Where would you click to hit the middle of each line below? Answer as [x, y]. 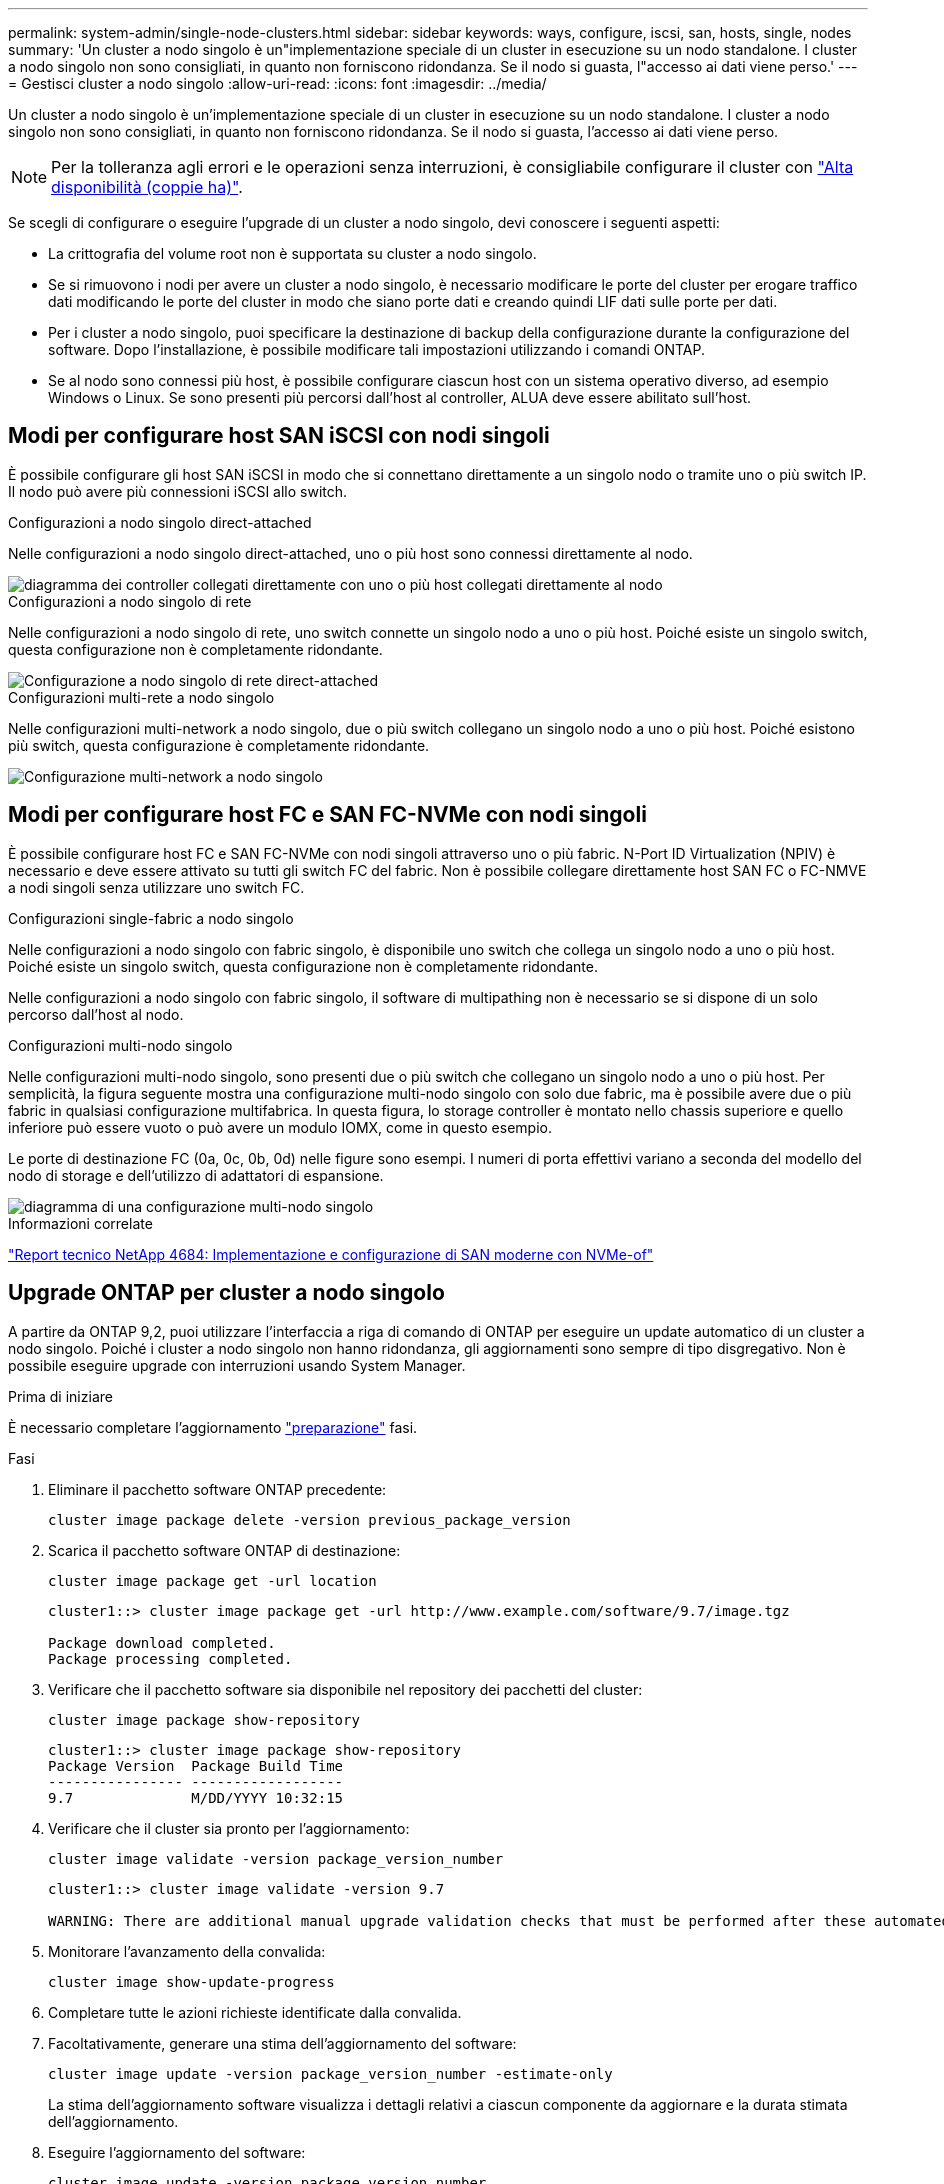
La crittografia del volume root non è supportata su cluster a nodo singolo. [292, 253]
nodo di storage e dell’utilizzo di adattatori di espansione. [196, 1175]
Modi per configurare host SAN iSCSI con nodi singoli [279, 436]
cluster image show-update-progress [191, 1981]
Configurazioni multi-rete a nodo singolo [141, 697]
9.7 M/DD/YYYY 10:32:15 [196, 1797]
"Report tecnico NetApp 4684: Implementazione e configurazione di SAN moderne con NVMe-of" [331, 1254]
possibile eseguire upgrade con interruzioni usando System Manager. [237, 1365]
